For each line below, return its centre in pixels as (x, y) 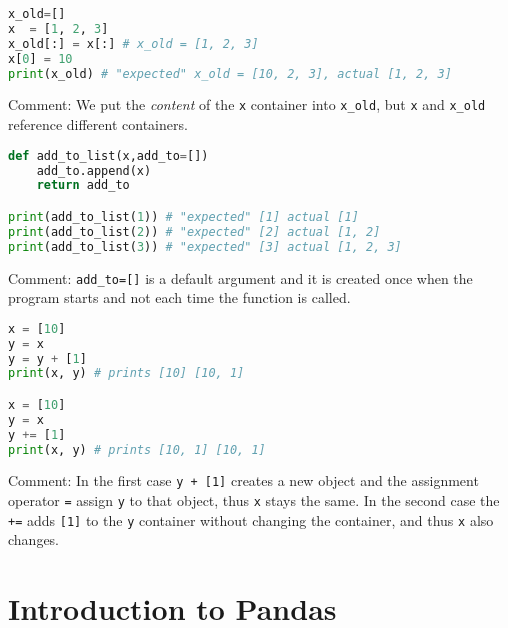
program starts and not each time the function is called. (179, 297)
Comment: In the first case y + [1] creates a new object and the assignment (243, 480)
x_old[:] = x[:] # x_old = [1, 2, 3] (133, 43)
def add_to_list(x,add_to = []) (108, 155)
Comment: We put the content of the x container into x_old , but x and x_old (247, 104)
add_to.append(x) (94, 170)
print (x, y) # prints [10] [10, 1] (126, 373)
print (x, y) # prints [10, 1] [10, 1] (137, 449)
